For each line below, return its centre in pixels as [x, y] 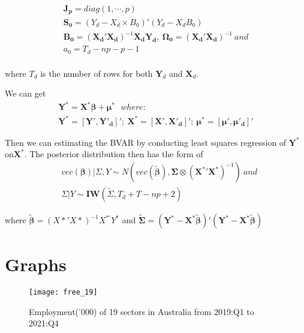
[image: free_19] [63, 292]
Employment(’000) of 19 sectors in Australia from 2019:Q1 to [142, 311]
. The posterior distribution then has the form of [114, 154]
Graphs [36, 264]
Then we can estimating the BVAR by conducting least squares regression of [146, 142]
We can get [25, 93]
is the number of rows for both [97, 73]
